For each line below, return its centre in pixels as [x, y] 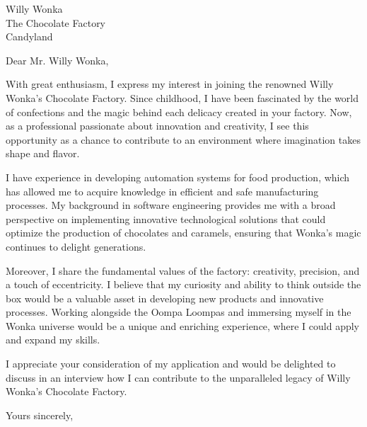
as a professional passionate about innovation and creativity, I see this [157, 126]
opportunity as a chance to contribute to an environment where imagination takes [183, 139]
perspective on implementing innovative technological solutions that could [166, 218]
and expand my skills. [53, 340]
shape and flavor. [43, 153]
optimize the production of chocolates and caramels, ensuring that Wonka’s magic [183, 233]
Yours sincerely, [40, 415]
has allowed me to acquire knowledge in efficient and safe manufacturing [162, 191]
